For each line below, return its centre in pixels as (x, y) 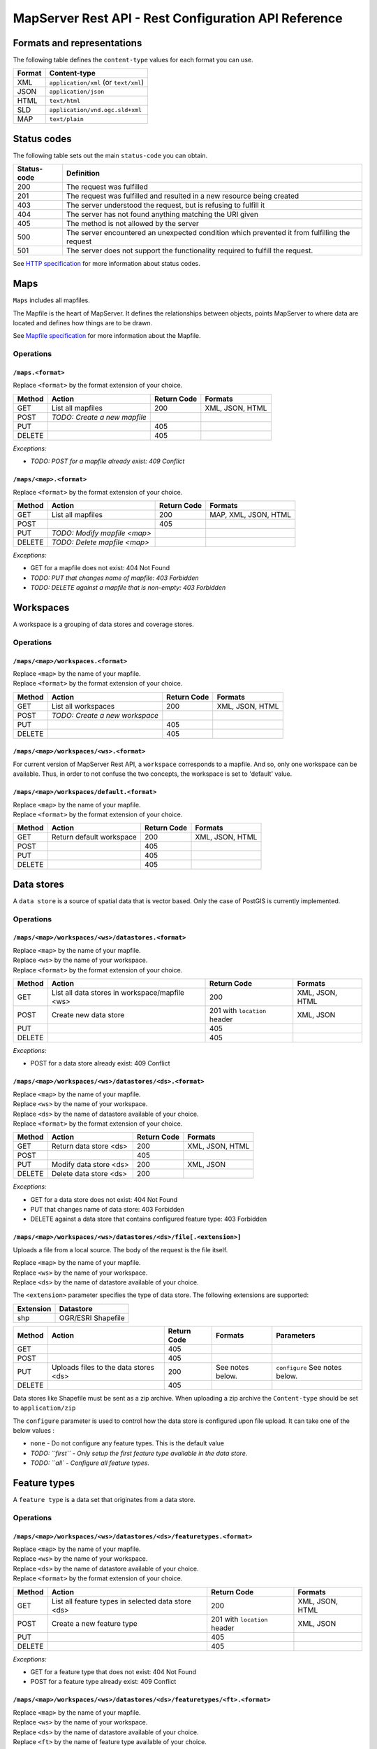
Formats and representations (77, 43)
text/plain (66, 119)
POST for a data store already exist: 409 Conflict (100, 1063)
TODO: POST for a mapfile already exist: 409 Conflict (108, 461)
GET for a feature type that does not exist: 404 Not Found (113, 1671)
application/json (77, 91)
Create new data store (88, 1014)
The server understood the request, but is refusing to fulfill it (166, 205)
